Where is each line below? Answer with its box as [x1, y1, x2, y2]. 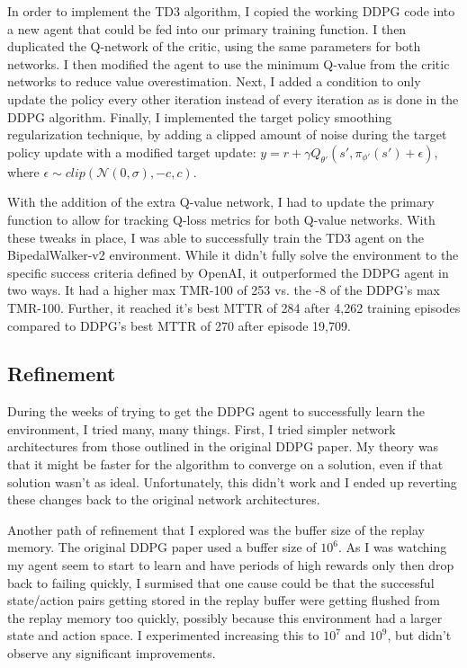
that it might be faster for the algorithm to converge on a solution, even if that [7, 455, 444, 474]
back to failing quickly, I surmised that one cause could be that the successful [7, 573, 435, 592]
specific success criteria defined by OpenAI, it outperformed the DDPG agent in [7, 263, 449, 281]
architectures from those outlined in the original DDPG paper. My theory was [7, 437, 439, 456]
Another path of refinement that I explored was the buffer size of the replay [7, 520, 425, 539]
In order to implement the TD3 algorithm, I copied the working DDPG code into [7, 2, 455, 20]
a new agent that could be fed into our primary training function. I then [7, 19, 407, 38]
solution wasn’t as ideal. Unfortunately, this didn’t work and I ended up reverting [7, 472, 457, 491]
